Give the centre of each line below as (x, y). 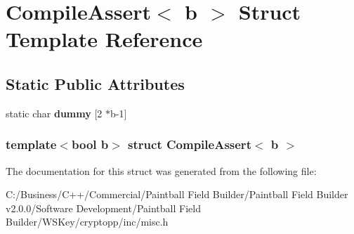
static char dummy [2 (54, 113)
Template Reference (104, 39)
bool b (90, 144)
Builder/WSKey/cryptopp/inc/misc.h (87, 222)
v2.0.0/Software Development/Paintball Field (103, 208)
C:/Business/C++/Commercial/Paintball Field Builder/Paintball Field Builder (177, 194)
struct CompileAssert (190, 144)
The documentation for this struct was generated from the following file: (161, 170)
